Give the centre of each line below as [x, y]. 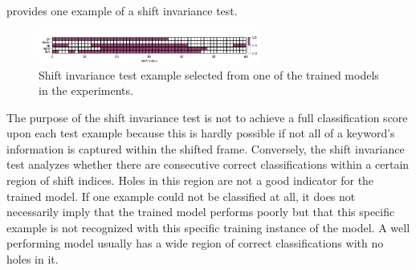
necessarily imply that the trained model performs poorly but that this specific [201, 212]
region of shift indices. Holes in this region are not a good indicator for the [190, 180]
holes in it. [33, 259]
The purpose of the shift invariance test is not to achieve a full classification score [207, 117]
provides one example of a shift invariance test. [122, 10]
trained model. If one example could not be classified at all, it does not [181, 196]
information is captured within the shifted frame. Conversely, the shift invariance [206, 148]
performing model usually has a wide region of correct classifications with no [195, 243]
